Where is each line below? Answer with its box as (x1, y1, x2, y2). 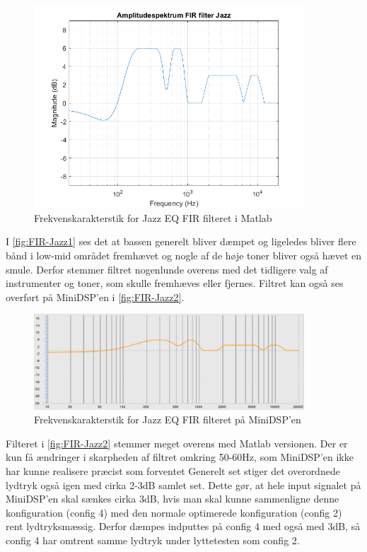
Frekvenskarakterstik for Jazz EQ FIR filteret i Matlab (34, 210, 272, 225)
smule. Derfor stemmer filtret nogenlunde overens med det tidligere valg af (6, 262, 328, 276)
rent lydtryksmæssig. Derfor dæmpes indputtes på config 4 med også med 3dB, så (6, 519, 361, 534)
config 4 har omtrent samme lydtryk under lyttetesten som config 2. (6, 532, 300, 547)
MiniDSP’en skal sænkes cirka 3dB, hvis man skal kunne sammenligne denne (6, 491, 339, 506)
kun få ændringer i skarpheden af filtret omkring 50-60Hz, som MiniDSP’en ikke (6, 450, 354, 464)
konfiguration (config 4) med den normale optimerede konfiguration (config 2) (6, 505, 342, 519)
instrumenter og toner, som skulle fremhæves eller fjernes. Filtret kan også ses (6, 276, 344, 290)
